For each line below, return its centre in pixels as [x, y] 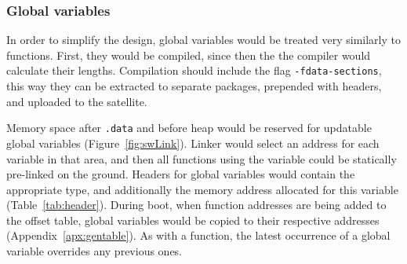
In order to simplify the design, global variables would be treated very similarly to [204, 40]
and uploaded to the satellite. [77, 101]
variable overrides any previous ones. [94, 251]
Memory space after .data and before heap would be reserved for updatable [189, 128]
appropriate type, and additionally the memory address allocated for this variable [202, 189]
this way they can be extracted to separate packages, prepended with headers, [194, 86]
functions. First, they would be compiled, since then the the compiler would [189, 55]
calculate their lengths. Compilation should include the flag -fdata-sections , [194, 70]
